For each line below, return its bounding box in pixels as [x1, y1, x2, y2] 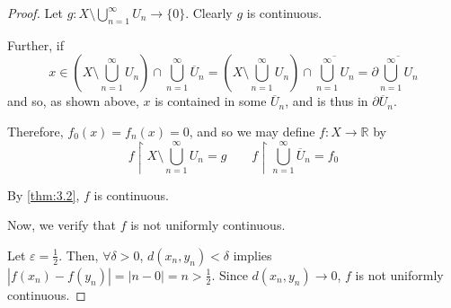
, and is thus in [285, 92, 368, 110]
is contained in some [155, 92, 267, 110]
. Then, [58, 245, 99, 264]
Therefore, [7, 121, 64, 140]
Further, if [7, 35, 64, 54]
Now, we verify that [7, 216, 116, 234]
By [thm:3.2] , [7, 185, 80, 204]
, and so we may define [189, 121, 315, 140]
